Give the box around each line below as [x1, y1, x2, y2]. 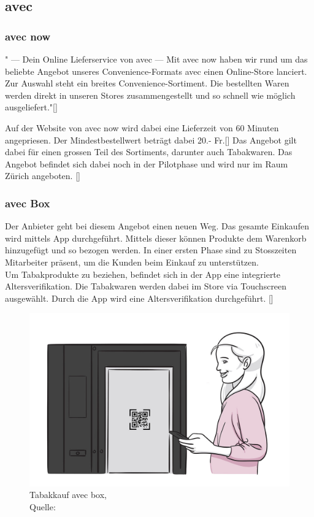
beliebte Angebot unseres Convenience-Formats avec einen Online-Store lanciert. [5, 64, 307, 77]
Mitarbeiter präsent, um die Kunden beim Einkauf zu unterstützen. [5, 255, 259, 268]
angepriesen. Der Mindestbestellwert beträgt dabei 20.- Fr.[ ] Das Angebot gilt [5, 133, 297, 146]
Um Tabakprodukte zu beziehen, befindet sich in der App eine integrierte [5, 267, 281, 280]
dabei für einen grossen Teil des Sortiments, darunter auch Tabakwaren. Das [5, 145, 293, 158]
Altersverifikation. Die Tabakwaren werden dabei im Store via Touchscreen [5, 280, 287, 293]
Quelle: [29, 500, 56, 513]
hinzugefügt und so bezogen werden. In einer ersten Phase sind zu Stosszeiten [5, 243, 297, 256]
